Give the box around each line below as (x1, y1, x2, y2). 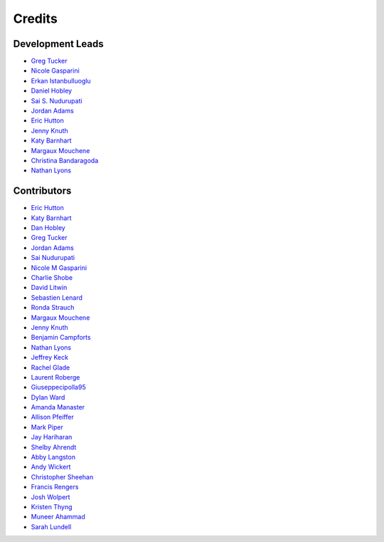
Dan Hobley (31, 224, 65, 232)
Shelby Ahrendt (31, 442, 77, 452)
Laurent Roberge (31, 372, 80, 381)
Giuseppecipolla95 (31, 383, 86, 392)
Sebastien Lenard (31, 293, 83, 302)
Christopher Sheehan (31, 472, 94, 481)
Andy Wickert (31, 463, 71, 471)
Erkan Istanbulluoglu (31, 76, 92, 85)
